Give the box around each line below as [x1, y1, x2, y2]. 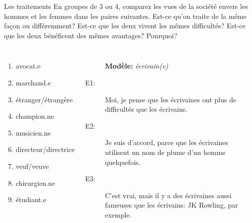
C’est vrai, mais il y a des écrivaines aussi [105, 190, 232, 200]
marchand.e [15, 77, 51, 87]
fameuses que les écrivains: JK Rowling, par [105, 200, 238, 210]
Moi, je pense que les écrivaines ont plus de [105, 94, 237, 104]
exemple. [105, 209, 132, 220]
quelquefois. [105, 156, 141, 167]
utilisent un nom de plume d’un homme [105, 147, 226, 157]
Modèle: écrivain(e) [105, 61, 168, 71]
